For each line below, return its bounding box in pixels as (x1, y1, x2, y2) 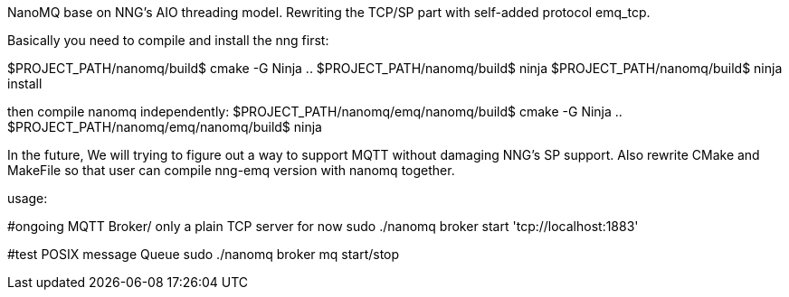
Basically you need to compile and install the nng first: (7, 32, 329, 48)
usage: (7, 190, 48, 206)
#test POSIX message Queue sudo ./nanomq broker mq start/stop (7, 246, 400, 262)
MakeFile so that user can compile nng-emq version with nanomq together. (7, 162, 455, 178)
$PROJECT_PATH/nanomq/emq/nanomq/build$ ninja (7, 119, 322, 135)
